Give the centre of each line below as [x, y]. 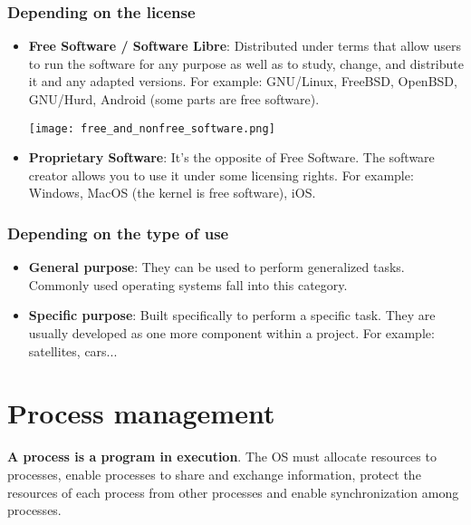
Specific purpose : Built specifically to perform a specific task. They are [232, 315]
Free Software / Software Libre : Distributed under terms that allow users [245, 46]
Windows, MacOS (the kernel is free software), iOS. [172, 193]
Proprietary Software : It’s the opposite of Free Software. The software [231, 157]
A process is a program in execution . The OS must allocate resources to [222, 457]
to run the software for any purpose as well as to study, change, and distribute [246, 63]
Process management [141, 413]
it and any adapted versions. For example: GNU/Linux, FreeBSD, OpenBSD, [243, 81]
